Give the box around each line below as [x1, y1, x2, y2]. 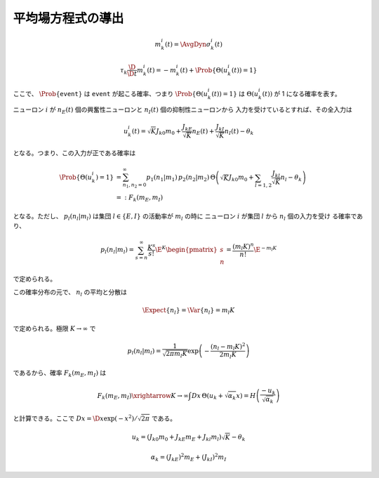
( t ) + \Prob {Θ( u [180, 66, 228, 74]
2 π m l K [166, 350, 187, 359]
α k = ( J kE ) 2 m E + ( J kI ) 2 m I [151, 452, 227, 463]
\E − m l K [253, 244, 277, 254]
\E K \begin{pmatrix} [154, 244, 218, 254]
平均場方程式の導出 [13, 11, 124, 26]
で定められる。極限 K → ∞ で [13, 324, 96, 333]
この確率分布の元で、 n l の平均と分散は [13, 288, 128, 298]
